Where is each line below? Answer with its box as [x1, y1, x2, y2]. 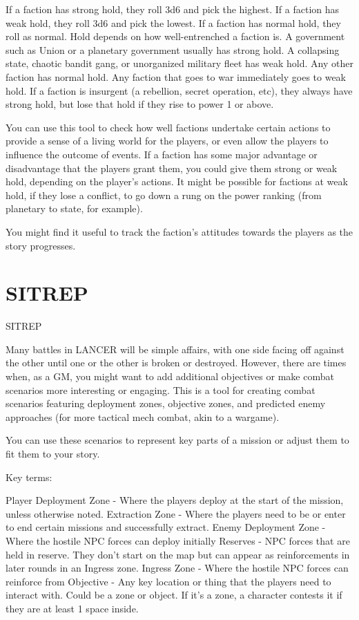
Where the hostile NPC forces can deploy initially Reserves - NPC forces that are [6, 533, 350, 547]
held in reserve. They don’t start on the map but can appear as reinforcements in [6, 547, 350, 561]
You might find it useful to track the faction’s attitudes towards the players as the [6, 224, 353, 238]
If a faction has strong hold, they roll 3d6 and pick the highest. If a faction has [6, 2, 340, 16]
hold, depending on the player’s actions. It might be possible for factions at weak [6, 174, 348, 189]
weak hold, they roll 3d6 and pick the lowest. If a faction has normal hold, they [6, 15, 341, 30]
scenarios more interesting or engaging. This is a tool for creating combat [6, 382, 316, 397]
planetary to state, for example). [6, 201, 143, 216]
